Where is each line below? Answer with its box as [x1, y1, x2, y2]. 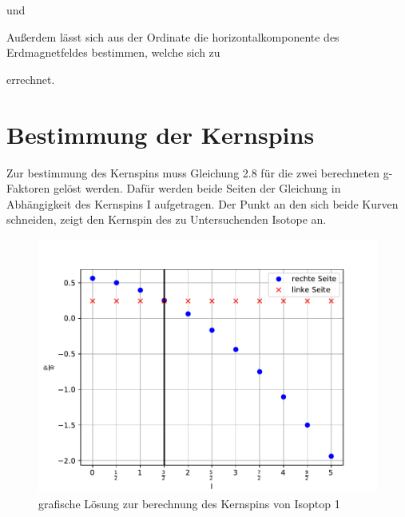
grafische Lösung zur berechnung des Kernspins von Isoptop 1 [38, 495, 340, 512]
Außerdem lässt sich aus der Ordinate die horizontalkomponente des [6, 28, 339, 45]
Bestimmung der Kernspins [6, 117, 315, 150]
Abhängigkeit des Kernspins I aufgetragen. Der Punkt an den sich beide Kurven [6, 195, 399, 212]
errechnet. [6, 70, 55, 87]
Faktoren [6, 180, 50, 197]
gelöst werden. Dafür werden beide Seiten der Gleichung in [53, 180, 341, 197]
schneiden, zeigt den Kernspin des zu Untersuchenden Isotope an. [6, 211, 327, 228]
